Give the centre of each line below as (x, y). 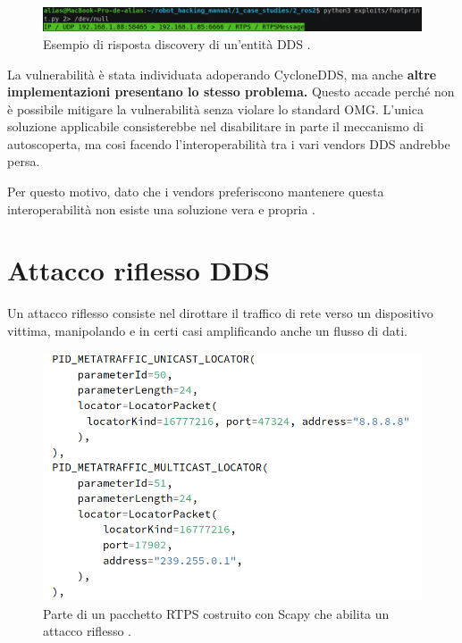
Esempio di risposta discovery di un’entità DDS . (177, 43)
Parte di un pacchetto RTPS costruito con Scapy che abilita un (216, 613)
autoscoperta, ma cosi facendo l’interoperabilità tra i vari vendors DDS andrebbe (229, 143)
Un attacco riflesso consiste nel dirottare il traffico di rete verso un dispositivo (220, 313)
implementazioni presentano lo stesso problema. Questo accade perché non (231, 92)
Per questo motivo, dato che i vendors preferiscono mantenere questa (196, 192)
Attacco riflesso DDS (139, 270)
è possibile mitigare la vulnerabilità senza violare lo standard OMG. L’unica (215, 109)
